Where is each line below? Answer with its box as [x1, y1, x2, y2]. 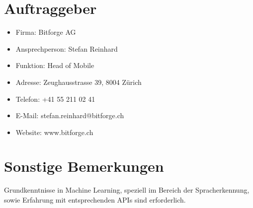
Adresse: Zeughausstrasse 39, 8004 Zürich [15, 76, 142, 87]
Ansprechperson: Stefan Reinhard [15, 43, 118, 54]
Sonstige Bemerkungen [4, 156, 164, 176]
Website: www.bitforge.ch [15, 127, 93, 137]
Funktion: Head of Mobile [15, 60, 94, 70]
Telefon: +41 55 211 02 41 [15, 93, 95, 104]
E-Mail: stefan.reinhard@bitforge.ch [15, 110, 124, 121]
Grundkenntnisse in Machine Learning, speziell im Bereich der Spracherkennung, [4, 185, 250, 195]
